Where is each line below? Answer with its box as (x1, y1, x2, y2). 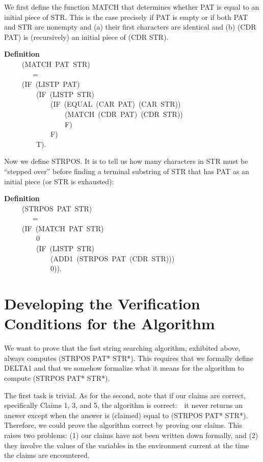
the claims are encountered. (4, 450, 90, 460)
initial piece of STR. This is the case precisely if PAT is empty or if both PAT (4, 11, 248, 22)
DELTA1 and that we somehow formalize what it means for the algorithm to (4, 362, 244, 373)
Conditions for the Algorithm (4, 313, 215, 334)
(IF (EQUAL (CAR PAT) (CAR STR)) (50, 99, 181, 109)
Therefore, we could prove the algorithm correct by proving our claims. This (4, 420, 242, 430)
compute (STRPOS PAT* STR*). (4, 372, 110, 383)
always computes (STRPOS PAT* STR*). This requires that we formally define (4, 352, 253, 363)
